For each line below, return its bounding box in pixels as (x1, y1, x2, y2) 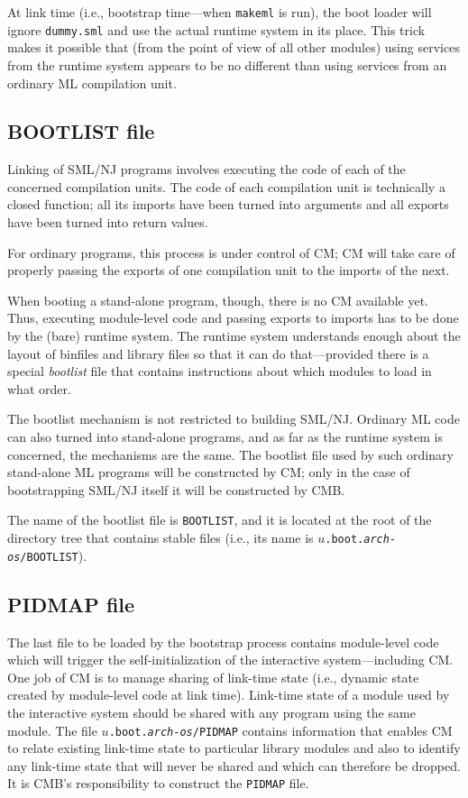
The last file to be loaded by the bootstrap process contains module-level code (7, 632, 439, 651)
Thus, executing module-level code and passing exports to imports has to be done (7, 308, 459, 327)
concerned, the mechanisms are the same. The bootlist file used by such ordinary (7, 445, 454, 463)
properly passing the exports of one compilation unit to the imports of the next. (7, 261, 450, 280)
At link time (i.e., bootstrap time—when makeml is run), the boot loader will (7, 3, 432, 21)
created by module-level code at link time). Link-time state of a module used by (7, 685, 450, 704)
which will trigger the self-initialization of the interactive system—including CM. (7, 650, 454, 669)
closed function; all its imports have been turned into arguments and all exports (7, 195, 449, 214)
